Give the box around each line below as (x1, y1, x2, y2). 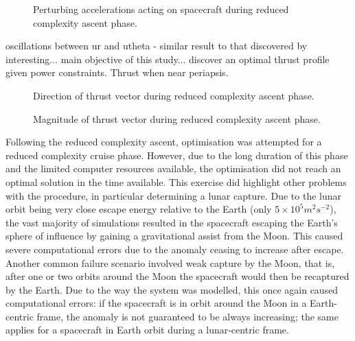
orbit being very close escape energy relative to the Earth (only (5, 202, 272, 216)
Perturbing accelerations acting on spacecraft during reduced (33, 2, 289, 16)
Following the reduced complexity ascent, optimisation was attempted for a (5, 134, 322, 149)
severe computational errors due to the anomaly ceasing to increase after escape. (5, 242, 344, 256)
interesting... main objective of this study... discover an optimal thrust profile (5, 51, 330, 66)
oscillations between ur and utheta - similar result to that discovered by (5, 38, 308, 53)
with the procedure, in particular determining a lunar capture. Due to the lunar (5, 188, 342, 202)
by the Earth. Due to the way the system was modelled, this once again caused (5, 282, 339, 296)
